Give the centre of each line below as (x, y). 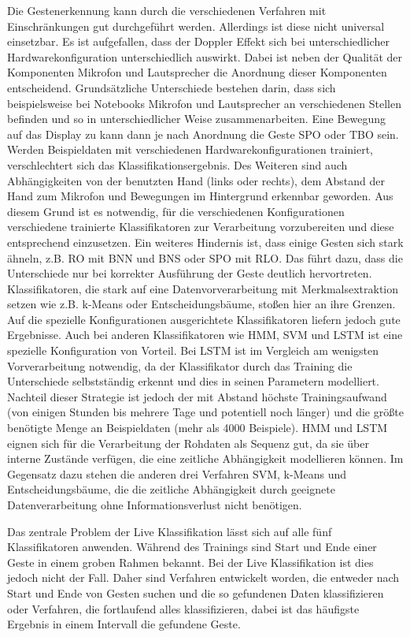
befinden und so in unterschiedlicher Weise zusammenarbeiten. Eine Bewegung (197, 119)
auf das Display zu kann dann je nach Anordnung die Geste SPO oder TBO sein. (203, 134)
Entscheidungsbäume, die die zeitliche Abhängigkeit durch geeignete (171, 489)
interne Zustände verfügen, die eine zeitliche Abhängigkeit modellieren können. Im (205, 458)
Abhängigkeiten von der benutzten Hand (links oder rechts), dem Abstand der (196, 180)
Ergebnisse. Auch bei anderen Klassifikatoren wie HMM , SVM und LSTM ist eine (205, 335)
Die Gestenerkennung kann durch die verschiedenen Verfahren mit (167, 10)
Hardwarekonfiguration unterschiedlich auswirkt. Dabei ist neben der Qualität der (205, 56)
